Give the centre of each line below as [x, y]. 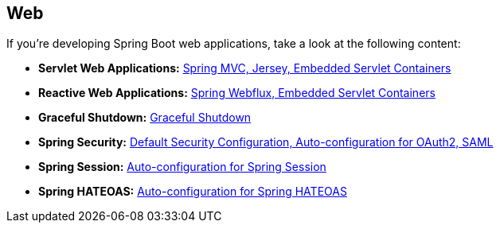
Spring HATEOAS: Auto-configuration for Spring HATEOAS [193, 192]
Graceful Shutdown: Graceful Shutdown [145, 118]
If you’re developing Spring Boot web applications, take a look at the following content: [234, 44]
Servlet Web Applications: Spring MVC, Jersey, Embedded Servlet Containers [245, 68]
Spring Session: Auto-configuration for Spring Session [182, 167]
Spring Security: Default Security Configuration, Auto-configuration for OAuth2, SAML [266, 142]
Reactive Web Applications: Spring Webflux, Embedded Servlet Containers [237, 93]
